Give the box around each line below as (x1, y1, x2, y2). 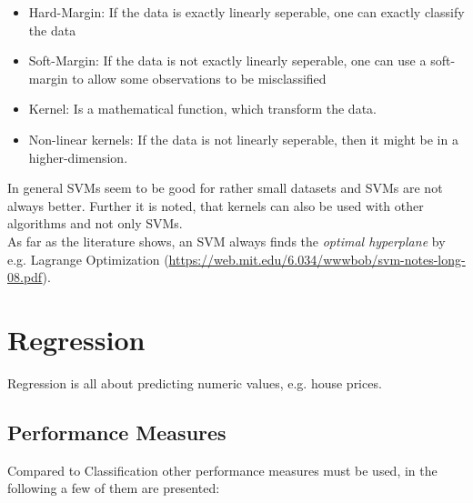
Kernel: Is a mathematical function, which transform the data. (28, 99, 377, 118)
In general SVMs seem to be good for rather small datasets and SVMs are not (7, 178, 443, 197)
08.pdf (7, 267, 43, 287)
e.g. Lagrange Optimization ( (7, 249, 169, 268)
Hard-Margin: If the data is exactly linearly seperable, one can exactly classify (28, 3, 465, 21)
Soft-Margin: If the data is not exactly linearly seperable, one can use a (28, 51, 427, 70)
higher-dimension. (28, 147, 128, 166)
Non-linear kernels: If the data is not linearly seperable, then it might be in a (28, 129, 458, 148)
